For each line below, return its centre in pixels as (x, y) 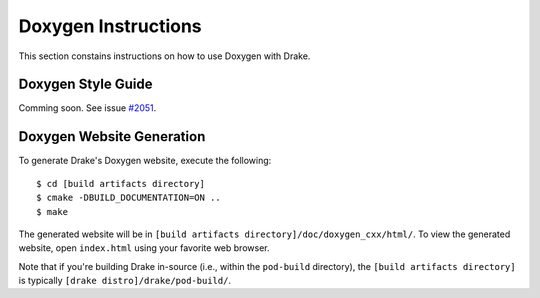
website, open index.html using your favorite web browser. (144, 248)
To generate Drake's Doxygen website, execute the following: (145, 161)
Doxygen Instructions (110, 26)
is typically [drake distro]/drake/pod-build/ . (125, 281)
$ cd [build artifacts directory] (120, 183)
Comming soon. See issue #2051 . (87, 108)
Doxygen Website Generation (112, 136)
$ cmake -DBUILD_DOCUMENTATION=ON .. (129, 198)
